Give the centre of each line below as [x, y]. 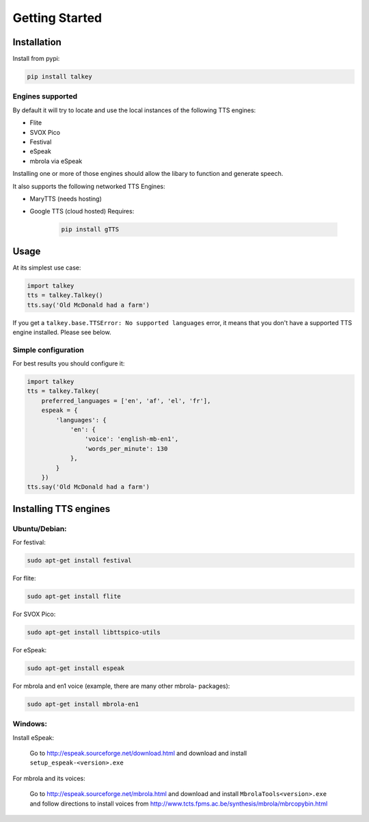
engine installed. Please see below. [62, 332]
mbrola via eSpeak [56, 161]
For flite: [24, 578]
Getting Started [57, 18]
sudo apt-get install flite [74, 596]
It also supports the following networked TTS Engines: [89, 186]
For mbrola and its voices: [49, 778]
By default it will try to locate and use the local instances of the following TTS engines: [134, 110]
